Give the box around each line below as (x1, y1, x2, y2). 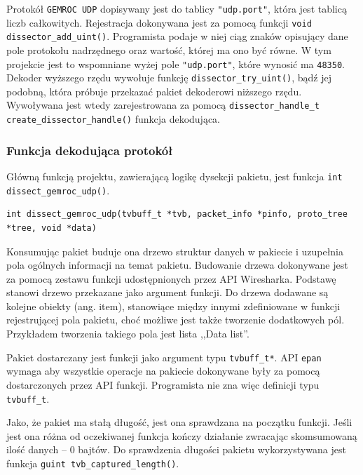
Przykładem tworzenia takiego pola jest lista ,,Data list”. (6, 326, 249, 341)
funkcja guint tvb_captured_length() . (6, 455, 179, 470)
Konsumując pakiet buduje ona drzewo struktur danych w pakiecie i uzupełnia (6, 243, 344, 258)
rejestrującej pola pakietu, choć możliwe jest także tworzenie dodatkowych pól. (6, 312, 345, 327)
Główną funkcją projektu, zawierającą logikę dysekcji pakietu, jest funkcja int (6, 169, 343, 183)
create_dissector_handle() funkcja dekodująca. (6, 112, 221, 126)
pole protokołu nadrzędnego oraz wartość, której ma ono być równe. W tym (6, 42, 331, 57)
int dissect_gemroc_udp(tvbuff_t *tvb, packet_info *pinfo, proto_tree (6, 209, 348, 220)
